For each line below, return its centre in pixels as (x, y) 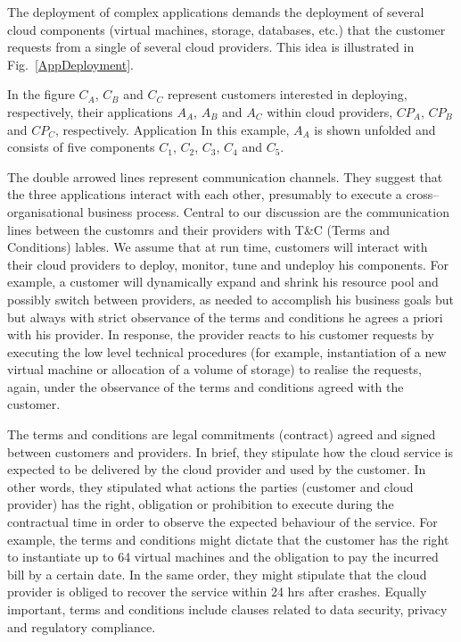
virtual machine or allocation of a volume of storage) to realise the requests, (214, 369)
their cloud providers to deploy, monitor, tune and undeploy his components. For (228, 264)
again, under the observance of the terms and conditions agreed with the (206, 386)
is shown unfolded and (375, 129)
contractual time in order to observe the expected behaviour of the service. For (222, 522)
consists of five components (81, 147)
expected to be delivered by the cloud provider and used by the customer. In (217, 469)
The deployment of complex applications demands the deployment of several (216, 12)
